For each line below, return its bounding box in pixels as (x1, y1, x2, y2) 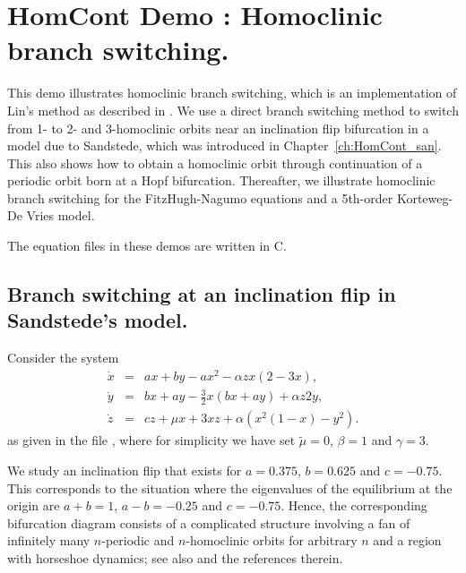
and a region (373, 531, 442, 550)
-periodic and (101, 531, 175, 550)
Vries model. (26, 206, 95, 225)
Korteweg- (396, 188, 453, 207)
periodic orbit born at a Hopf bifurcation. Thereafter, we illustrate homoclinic (7, 171, 436, 190)
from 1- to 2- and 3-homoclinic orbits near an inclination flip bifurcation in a (7, 118, 429, 137)
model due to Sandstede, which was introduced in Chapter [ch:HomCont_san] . (7, 136, 442, 155)
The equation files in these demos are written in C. (7, 236, 287, 255)
